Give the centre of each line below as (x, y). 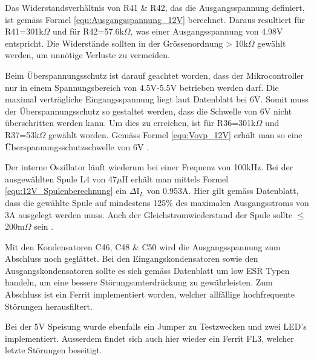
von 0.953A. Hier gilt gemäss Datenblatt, (223, 191)
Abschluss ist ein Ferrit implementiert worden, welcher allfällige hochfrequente (150, 294)
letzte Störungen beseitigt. (54, 350)
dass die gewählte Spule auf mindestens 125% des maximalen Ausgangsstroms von (157, 202)
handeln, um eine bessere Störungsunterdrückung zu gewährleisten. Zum (139, 282)
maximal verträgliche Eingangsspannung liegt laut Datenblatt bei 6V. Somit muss (157, 99)
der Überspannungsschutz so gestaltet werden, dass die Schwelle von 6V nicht (149, 111)
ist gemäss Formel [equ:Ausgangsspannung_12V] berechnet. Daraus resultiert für (155, 19)
